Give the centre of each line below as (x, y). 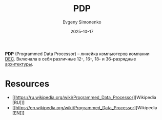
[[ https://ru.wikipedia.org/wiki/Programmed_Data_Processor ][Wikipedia (84, 97)
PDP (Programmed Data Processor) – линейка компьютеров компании (77, 54)
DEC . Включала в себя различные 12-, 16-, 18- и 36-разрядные (71, 59)
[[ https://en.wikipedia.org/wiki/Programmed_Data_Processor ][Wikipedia (85, 107)
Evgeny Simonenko (82, 22)
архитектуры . (19, 64)
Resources (27, 84)
